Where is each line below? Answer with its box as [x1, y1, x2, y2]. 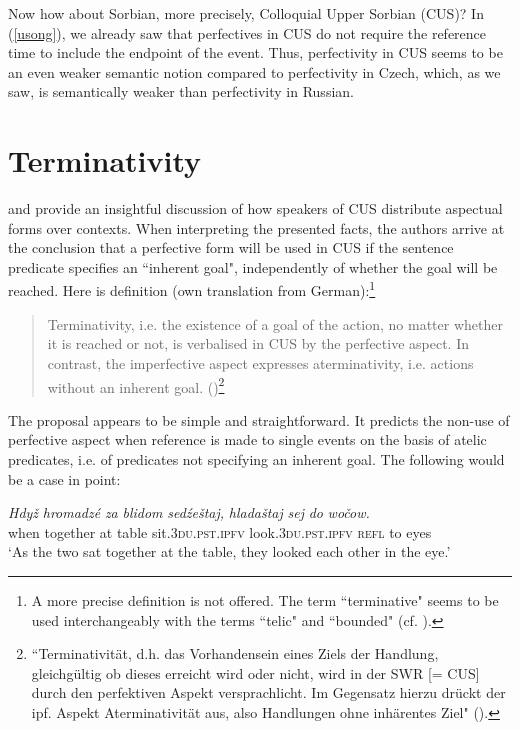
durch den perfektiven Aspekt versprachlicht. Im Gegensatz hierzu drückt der [31, 682, 506, 703]
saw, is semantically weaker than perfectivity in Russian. [8, 81, 354, 102]
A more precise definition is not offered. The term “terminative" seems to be [31, 589, 499, 610]
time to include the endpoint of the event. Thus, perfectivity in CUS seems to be [8, 42, 503, 63]
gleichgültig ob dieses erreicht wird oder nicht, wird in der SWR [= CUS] [31, 662, 480, 683]
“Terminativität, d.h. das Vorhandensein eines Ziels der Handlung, [31, 643, 439, 664]
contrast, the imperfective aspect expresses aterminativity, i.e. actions [47, 352, 474, 373]
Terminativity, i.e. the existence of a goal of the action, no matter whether [47, 313, 503, 334]
